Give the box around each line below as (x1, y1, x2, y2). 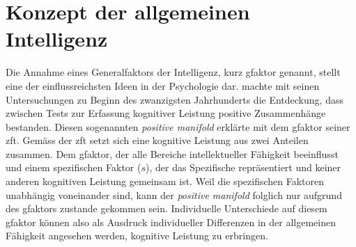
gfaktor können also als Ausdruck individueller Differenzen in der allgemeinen (6, 214, 336, 229)
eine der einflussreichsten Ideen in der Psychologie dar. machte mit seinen (6, 78, 320, 93)
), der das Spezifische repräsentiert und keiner (146, 160, 341, 175)
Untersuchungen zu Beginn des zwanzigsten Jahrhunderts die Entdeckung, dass (6, 92, 343, 106)
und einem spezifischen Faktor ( (6, 160, 141, 175)
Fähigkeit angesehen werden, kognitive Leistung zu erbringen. (6, 228, 268, 243)
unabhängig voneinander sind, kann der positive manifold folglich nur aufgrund (6, 187, 342, 202)
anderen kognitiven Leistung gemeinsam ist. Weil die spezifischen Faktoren (6, 174, 325, 189)
